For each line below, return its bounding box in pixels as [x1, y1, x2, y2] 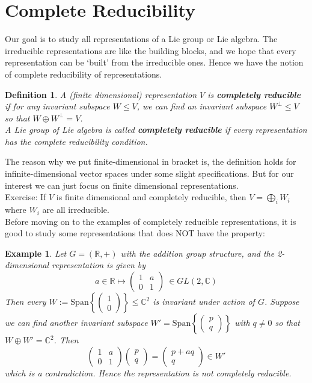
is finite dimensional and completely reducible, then [56, 191, 246, 203]
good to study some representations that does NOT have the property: [5, 227, 265, 239]
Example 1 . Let [5, 247, 67, 259]
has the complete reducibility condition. [5, 135, 148, 147]
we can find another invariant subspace [5, 316, 148, 329]
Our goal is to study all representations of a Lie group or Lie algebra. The [5, 32, 278, 45]
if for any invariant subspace [5, 100, 110, 112]
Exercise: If [5, 191, 46, 203]
